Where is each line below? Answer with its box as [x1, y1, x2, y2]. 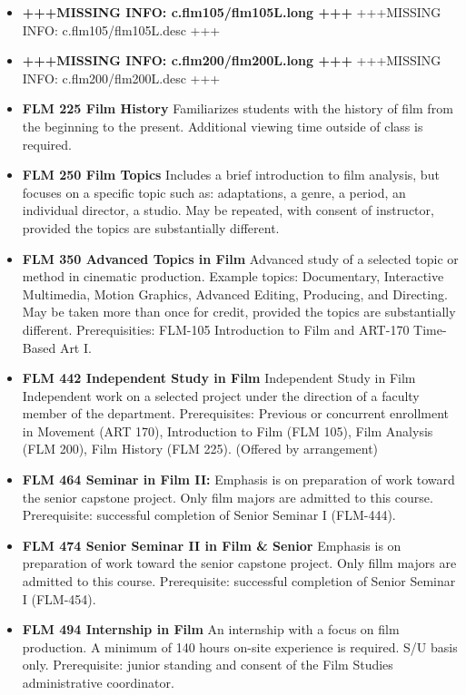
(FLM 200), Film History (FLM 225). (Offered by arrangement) [22, 439, 379, 458]
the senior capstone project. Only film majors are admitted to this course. [22, 487, 433, 506]
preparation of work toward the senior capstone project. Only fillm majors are [22, 553, 457, 573]
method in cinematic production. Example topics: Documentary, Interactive [22, 267, 444, 286]
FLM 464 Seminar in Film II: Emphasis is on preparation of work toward [22, 470, 455, 489]
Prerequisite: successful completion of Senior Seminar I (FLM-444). [22, 505, 396, 524]
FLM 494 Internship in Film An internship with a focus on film [22, 620, 400, 639]
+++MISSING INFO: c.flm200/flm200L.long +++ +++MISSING [22, 51, 441, 70]
